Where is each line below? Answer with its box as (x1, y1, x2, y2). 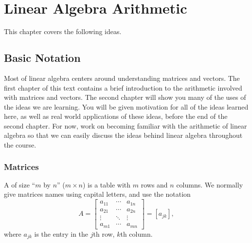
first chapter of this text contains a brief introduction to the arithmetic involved (4, 82, 242, 93)
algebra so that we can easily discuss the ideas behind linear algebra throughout (4, 130, 243, 140)
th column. (120, 228, 153, 239)
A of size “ (4, 179, 36, 189)
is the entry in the (34, 228, 89, 239)
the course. (4, 140, 36, 150)
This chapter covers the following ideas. (4, 26, 122, 37)
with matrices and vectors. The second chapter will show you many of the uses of (4, 92, 246, 102)
